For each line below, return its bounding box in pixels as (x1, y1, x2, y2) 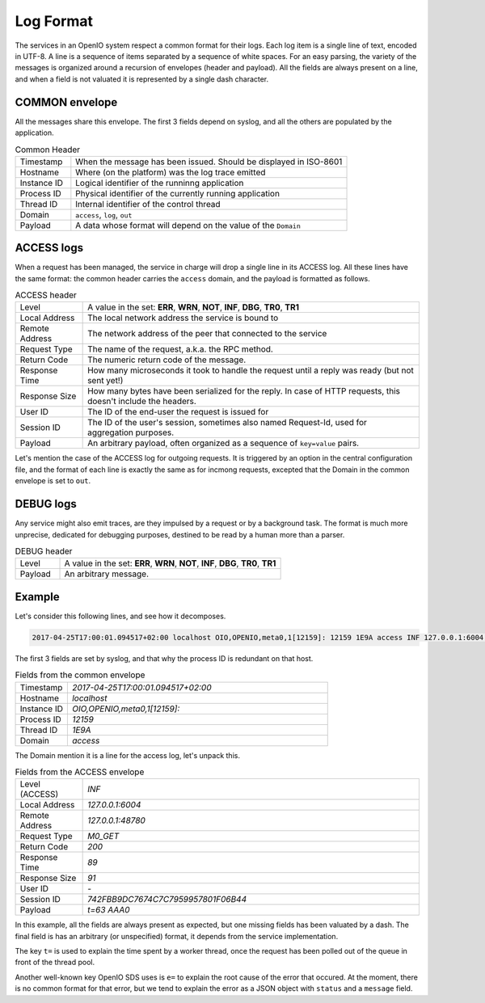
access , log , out (75, 209, 133, 220)
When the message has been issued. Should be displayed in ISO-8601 (75, 156, 343, 167)
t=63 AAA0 (87, 904, 130, 916)
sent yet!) (87, 375, 124, 386)
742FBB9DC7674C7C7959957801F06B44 (87, 894, 247, 905)
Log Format (15, 12, 93, 30)
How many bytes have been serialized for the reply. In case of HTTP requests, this (87, 386, 400, 397)
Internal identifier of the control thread (75, 198, 221, 209)
